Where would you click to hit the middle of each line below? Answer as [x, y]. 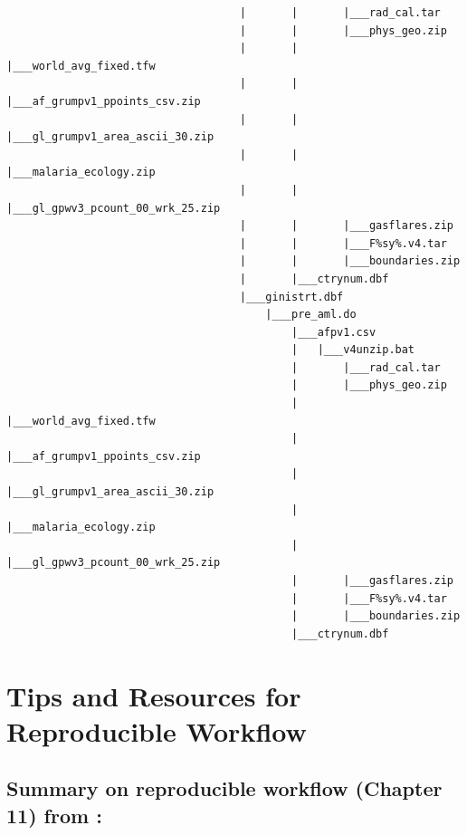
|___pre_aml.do [311, 315]
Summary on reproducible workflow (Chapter [224, 788]
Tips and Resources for [154, 695]
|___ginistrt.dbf [291, 297]
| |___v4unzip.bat [353, 350]
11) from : [54, 815]
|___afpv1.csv [334, 332]
